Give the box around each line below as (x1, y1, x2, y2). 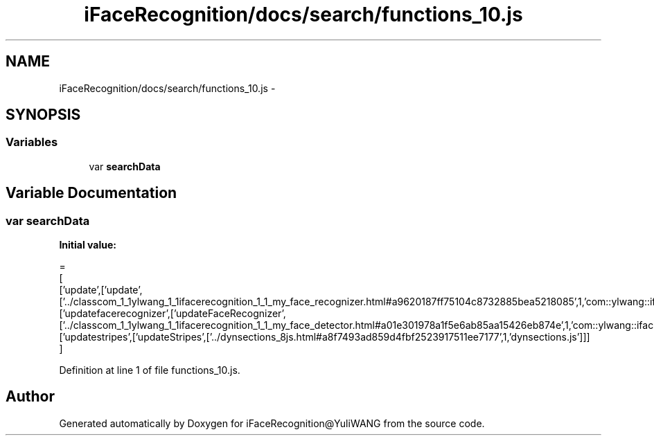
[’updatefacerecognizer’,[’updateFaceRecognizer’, (59, 307, 286, 320)
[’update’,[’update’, (59, 284, 143, 296)
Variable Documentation (6, 184, 177, 202)
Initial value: (59, 239, 116, 251)
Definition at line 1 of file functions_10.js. (59, 364, 240, 377)
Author (6, 388, 55, 406)
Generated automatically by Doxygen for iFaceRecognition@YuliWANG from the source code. (59, 417, 485, 429)
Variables (6, 135, 58, 150)
